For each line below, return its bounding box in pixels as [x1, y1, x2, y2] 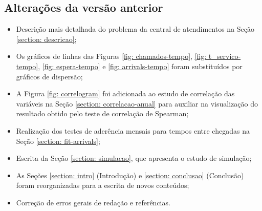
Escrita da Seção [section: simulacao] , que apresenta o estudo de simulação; [16, 153, 252, 163]
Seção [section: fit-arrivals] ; [16, 135, 100, 146]
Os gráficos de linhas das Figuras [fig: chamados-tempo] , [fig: [16, 51, 207, 61]
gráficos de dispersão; [16, 71, 83, 81]
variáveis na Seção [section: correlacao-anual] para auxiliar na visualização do [16, 98, 258, 109]
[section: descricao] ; [16, 33, 77, 44]
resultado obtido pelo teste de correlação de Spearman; [16, 108, 189, 119]
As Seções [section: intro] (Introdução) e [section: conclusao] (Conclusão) [16, 170, 244, 180]
